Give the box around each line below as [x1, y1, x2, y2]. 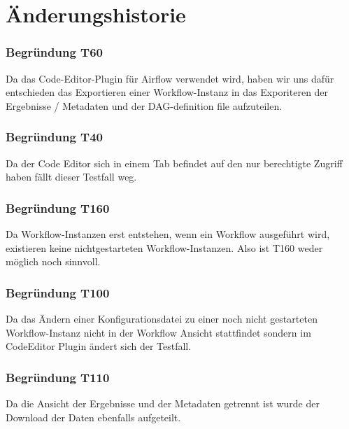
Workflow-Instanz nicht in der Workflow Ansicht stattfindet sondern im [6, 325, 311, 339]
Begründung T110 [6, 368, 110, 386]
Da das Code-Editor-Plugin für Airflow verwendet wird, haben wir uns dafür [6, 71, 334, 85]
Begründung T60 [6, 43, 104, 61]
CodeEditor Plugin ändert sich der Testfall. [6, 339, 192, 353]
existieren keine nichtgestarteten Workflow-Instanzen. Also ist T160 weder [6, 240, 323, 255]
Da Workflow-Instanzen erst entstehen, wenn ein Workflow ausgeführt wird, [6, 227, 330, 241]
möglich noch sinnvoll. [6, 254, 101, 269]
